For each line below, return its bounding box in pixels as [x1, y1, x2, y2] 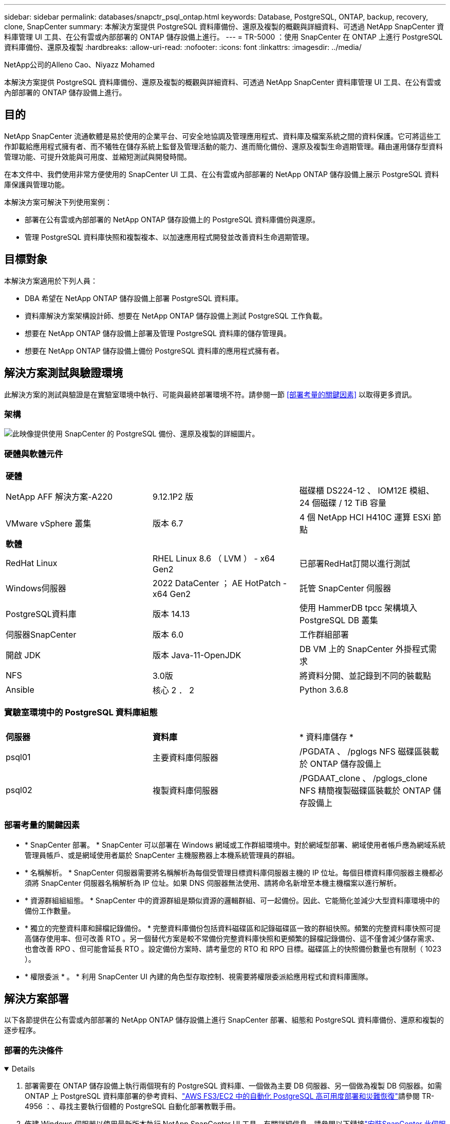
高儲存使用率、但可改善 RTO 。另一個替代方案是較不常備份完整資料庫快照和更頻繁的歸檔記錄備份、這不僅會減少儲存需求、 [25, 934, 439, 943]
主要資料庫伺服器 [152, 752, 218, 763]
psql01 [6, 751, 31, 762]
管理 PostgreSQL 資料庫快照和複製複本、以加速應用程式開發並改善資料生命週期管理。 [25, 232, 314, 241]
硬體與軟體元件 [4, 448, 63, 459]
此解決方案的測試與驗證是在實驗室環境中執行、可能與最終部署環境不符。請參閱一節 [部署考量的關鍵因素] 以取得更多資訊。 [4, 390, 417, 399]
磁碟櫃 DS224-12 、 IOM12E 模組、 [299, 485, 434, 496]
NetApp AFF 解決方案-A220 [6, 491, 113, 502]
